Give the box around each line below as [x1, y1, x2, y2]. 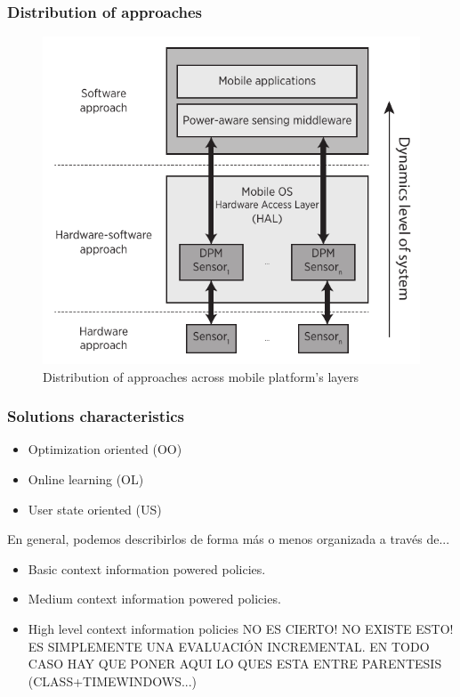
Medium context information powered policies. [28, 589, 281, 608]
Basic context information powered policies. [28, 559, 266, 578]
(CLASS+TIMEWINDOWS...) [28, 671, 198, 690]
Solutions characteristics [7, 405, 184, 427]
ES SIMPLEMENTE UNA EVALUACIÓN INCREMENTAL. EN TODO [28, 636, 430, 655]
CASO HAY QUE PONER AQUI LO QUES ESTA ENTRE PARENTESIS [28, 654, 442, 673]
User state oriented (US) [28, 499, 162, 518]
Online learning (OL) [28, 469, 144, 488]
